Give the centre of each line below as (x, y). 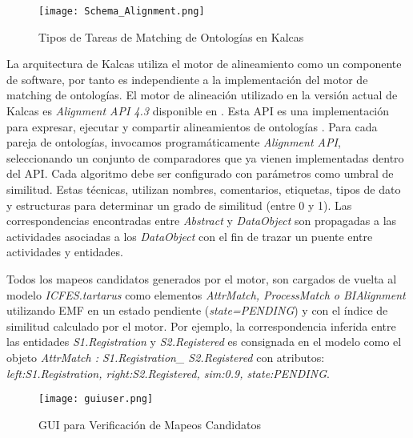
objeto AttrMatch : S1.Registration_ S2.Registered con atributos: (166, 357)
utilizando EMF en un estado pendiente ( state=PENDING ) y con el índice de (197, 310)
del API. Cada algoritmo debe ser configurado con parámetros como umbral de (200, 173)
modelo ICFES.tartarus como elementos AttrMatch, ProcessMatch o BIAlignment (206, 294)
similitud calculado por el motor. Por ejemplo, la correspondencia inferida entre (201, 325)
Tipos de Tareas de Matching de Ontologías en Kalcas (171, 36)
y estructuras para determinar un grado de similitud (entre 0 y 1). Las (179, 205)
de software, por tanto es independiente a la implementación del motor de (187, 79)
